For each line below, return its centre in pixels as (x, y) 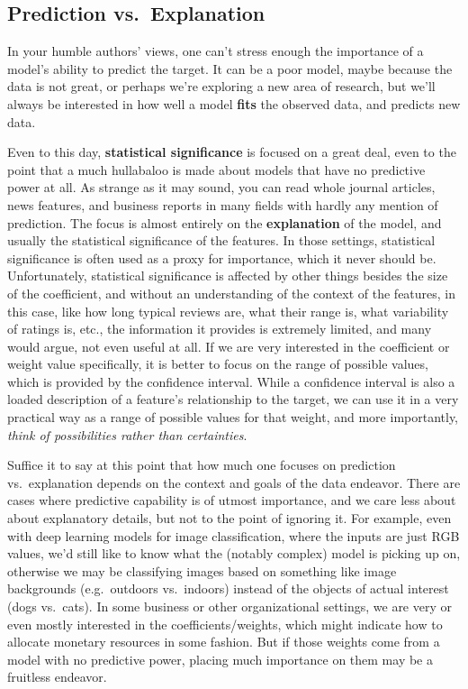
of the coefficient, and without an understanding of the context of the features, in (232, 293)
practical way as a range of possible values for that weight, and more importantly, (233, 417)
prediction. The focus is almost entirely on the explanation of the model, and (225, 222)
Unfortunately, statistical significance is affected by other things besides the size (228, 276)
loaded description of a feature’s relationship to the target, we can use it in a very (233, 399)
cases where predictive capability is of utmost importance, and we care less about (232, 500)
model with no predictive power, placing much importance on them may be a (220, 659)
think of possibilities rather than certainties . (127, 434)
